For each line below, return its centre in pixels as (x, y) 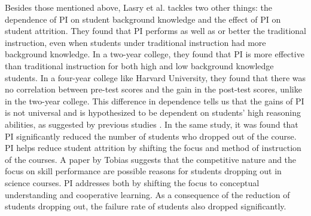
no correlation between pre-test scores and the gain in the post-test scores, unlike (153, 89)
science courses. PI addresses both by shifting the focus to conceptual (132, 182)
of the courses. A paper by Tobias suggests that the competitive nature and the (151, 159)
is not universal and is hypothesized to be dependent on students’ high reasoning (153, 112)
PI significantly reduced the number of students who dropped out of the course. (151, 136)
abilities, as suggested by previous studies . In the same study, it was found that (152, 124)
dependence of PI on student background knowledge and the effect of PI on (143, 19)
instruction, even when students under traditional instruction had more (135, 42)
